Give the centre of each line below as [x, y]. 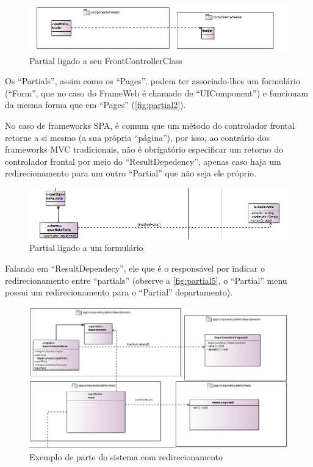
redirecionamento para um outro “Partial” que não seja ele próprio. [131, 173]
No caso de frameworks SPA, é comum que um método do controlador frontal [150, 125]
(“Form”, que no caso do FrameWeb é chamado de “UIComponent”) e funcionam [157, 92]
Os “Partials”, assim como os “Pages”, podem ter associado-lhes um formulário [153, 81]
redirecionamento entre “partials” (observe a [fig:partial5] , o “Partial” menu [146, 280]
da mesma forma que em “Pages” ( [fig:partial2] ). [95, 105]
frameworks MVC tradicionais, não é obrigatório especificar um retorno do [144, 149]
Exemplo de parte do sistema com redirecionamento [126, 456]
